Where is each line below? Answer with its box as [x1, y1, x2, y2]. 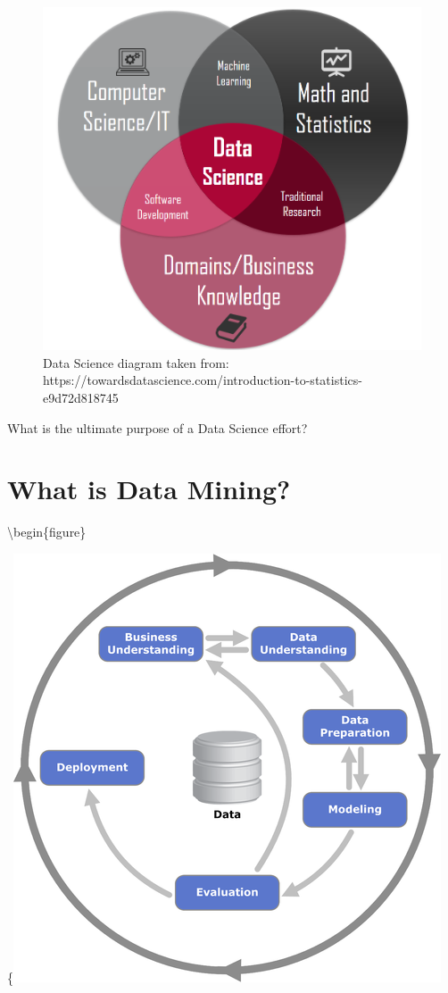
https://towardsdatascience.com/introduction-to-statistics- [43, 371, 362, 389]
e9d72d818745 [43, 388, 119, 407]
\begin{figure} [7, 522, 87, 541]
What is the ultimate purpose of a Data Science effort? [7, 418, 308, 437]
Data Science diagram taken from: [43, 353, 229, 371]
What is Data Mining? [7, 471, 291, 507]
